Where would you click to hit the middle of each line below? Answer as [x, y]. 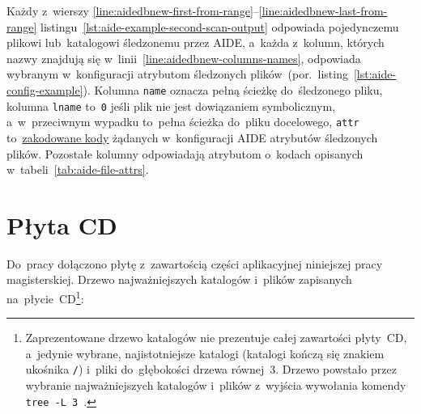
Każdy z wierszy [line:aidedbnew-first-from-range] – [133, 11]
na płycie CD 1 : [45, 297]
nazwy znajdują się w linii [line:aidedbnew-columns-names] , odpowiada [184, 58]
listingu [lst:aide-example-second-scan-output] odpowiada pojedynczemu [220, 26]
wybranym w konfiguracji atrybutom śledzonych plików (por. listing [177, 74]
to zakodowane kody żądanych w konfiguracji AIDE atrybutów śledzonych [192, 137]
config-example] [45, 89]
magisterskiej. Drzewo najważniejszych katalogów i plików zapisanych [179, 279]
